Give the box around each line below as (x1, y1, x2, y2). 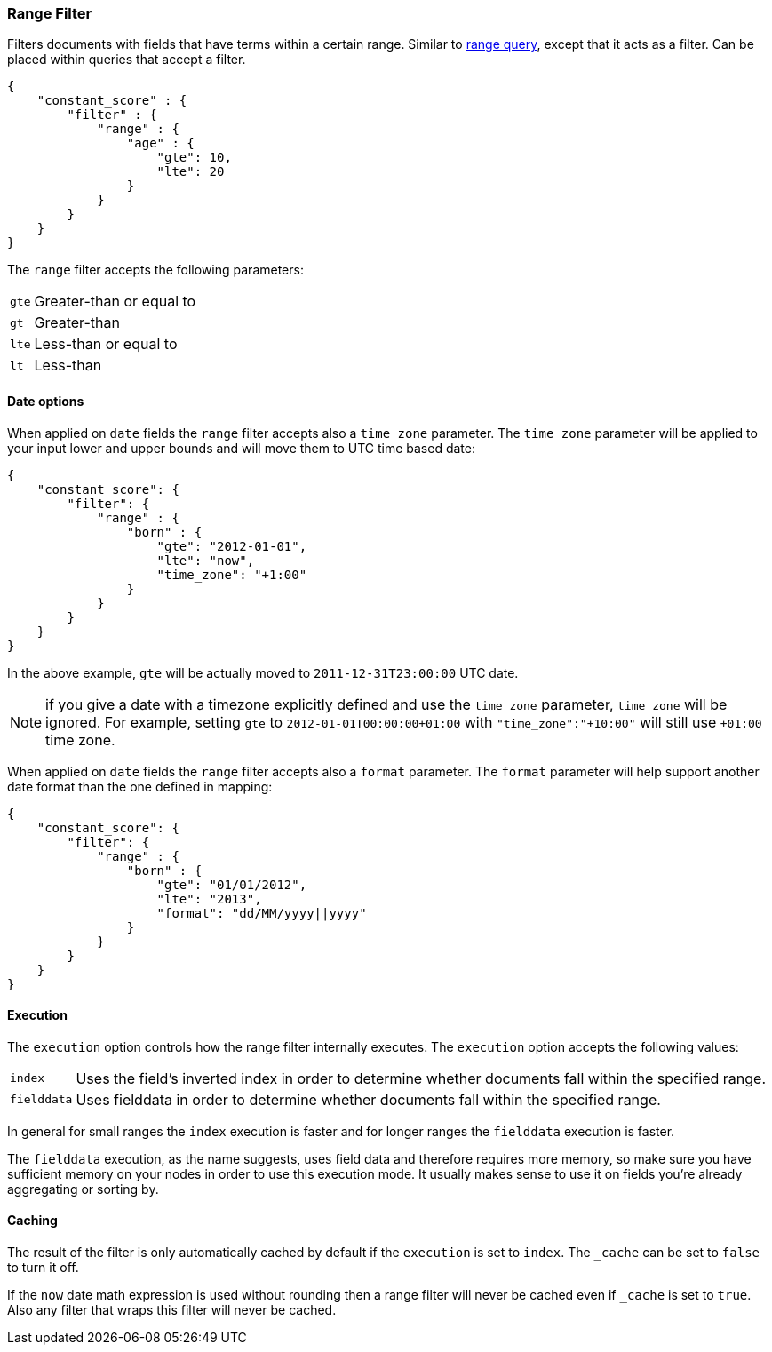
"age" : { (126, 136, 195, 151)
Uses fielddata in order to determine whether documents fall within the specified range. (76, 1090, 661, 1109)
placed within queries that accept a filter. (7, 52, 246, 68)
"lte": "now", (156, 553, 255, 568)
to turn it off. (7, 1260, 79, 1276)
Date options (7, 393, 84, 409)
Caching (7, 1213, 58, 1229)
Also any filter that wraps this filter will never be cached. (7, 1302, 337, 1318)
